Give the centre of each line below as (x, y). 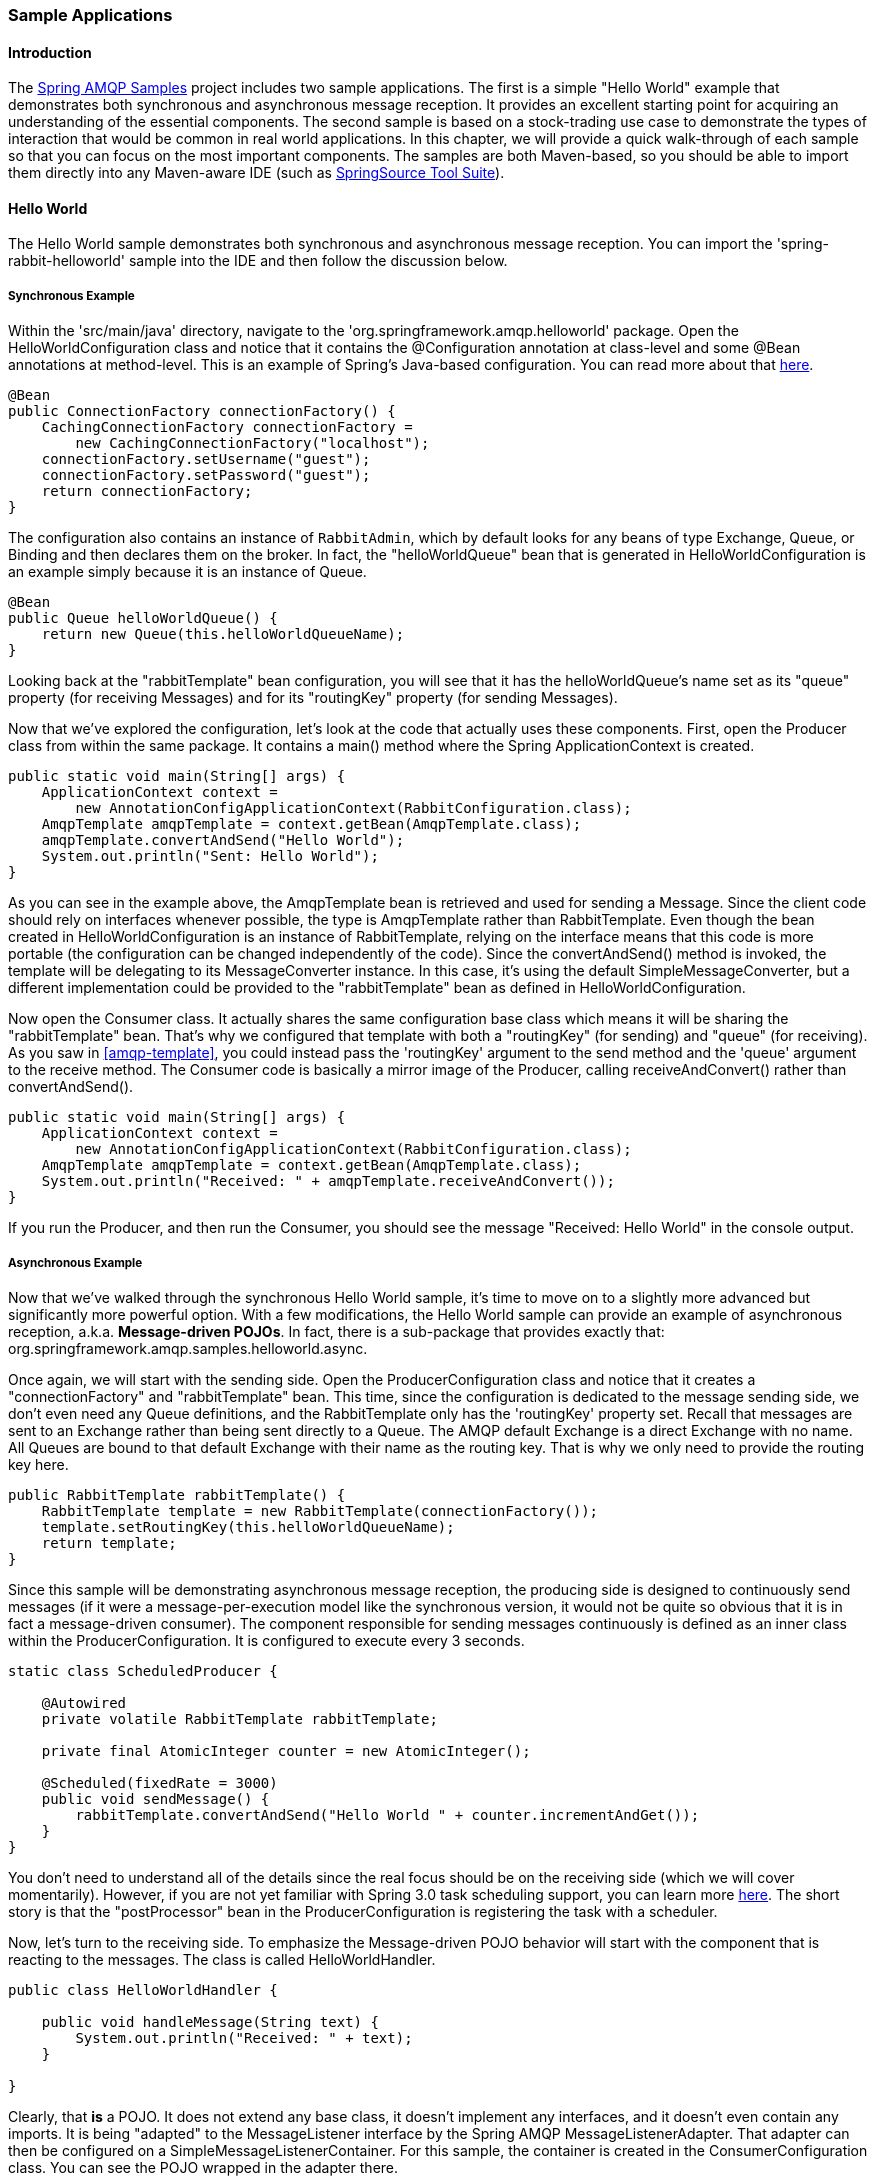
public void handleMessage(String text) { (210, 2022)
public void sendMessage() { (155, 1799)
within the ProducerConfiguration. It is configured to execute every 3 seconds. (266, 1640)
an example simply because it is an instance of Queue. (187, 572)
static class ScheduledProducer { (143, 1671)
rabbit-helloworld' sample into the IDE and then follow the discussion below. (258, 261)
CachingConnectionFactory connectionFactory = (227, 427)
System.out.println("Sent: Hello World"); (210, 856)
